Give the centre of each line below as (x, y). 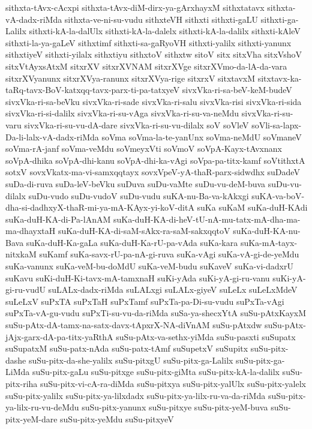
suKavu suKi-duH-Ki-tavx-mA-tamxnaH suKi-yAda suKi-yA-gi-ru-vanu (138, 277)
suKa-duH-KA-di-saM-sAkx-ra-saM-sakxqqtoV (144, 231)
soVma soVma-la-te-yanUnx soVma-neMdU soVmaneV (202, 136)
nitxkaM (21, 254)
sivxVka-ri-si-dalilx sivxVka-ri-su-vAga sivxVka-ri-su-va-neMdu (122, 113)
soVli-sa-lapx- (277, 124)
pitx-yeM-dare (31, 418)
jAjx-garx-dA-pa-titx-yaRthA (59, 336)
